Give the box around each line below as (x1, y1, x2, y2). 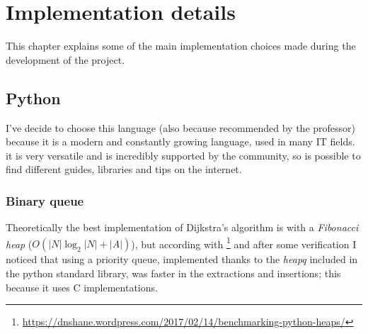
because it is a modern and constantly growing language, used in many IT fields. (6, 134, 355, 149)
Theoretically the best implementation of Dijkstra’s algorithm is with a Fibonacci (6, 220, 359, 235)
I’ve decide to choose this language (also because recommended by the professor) (6, 120, 356, 135)
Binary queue (6, 191, 84, 209)
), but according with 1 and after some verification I (131, 234, 357, 251)
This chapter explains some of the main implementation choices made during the (6, 38, 356, 53)
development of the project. (6, 52, 125, 67)
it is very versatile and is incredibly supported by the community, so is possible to (6, 147, 361, 162)
